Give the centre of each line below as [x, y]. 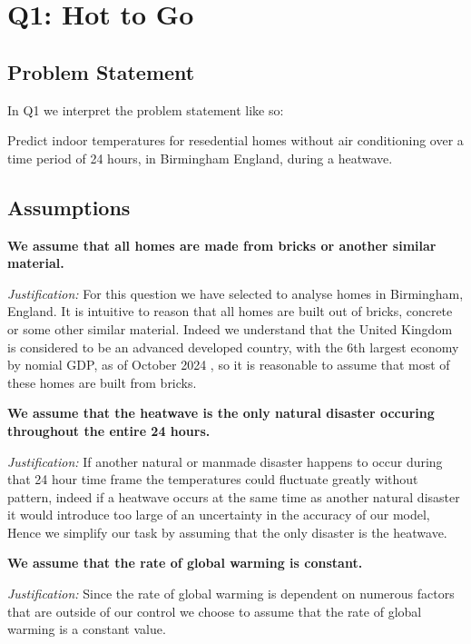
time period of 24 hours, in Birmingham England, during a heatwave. [200, 158]
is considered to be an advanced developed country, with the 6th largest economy [233, 347]
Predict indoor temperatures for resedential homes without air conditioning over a [235, 140]
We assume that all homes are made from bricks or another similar [222, 245]
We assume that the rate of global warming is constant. [185, 563]
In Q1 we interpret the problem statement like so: [146, 109]
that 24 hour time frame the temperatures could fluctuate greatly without [213, 479]
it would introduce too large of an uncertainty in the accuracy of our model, [219, 515]
